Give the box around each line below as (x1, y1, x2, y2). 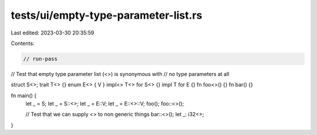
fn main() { (11, 92, 37, 99)
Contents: (11, 40, 35, 47)
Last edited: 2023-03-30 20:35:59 (11, 29, 95, 36)
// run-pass (23, 56, 58, 62)
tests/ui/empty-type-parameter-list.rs (11, 9, 203, 22)
